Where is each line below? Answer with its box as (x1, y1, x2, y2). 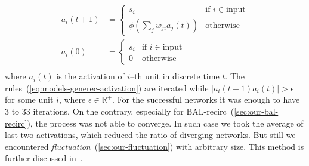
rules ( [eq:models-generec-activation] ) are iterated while (5, 81, 209, 94)
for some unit (5, 93, 54, 106)
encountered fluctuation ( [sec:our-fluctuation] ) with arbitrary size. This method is (5, 140, 304, 152)
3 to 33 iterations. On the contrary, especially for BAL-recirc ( (5, 104, 234, 117)
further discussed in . (5, 152, 83, 164)
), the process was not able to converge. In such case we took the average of (27, 116, 304, 129)
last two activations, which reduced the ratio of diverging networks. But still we (5, 128, 296, 141)
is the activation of (56, 70, 125, 82)
